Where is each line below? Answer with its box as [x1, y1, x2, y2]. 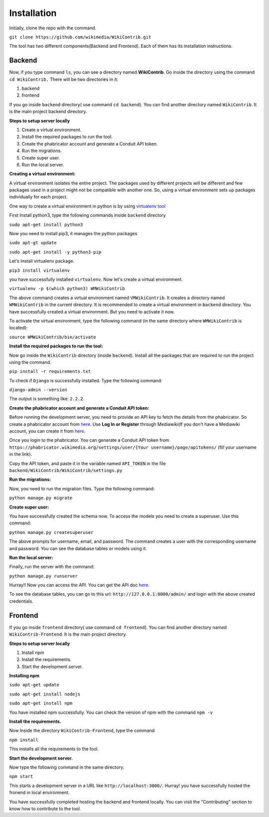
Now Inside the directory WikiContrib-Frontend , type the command [9, 728, 155, 734]
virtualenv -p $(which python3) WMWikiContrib [9, 286, 125, 292]
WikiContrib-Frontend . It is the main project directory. [9, 631, 127, 638]
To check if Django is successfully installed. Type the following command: [9, 377, 162, 383]
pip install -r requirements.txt [9, 369, 91, 374]
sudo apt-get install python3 [9, 222, 83, 227]
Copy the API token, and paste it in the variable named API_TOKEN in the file [9, 460, 166, 466]
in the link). [9, 451, 32, 457]
